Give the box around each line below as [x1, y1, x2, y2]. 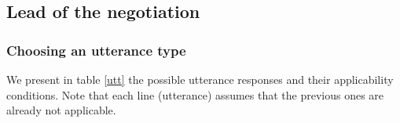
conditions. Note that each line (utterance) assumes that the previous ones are [6, 86, 384, 103]
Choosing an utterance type [6, 40, 186, 60]
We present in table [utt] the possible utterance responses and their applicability [6, 71, 394, 87]
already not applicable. [6, 102, 116, 118]
